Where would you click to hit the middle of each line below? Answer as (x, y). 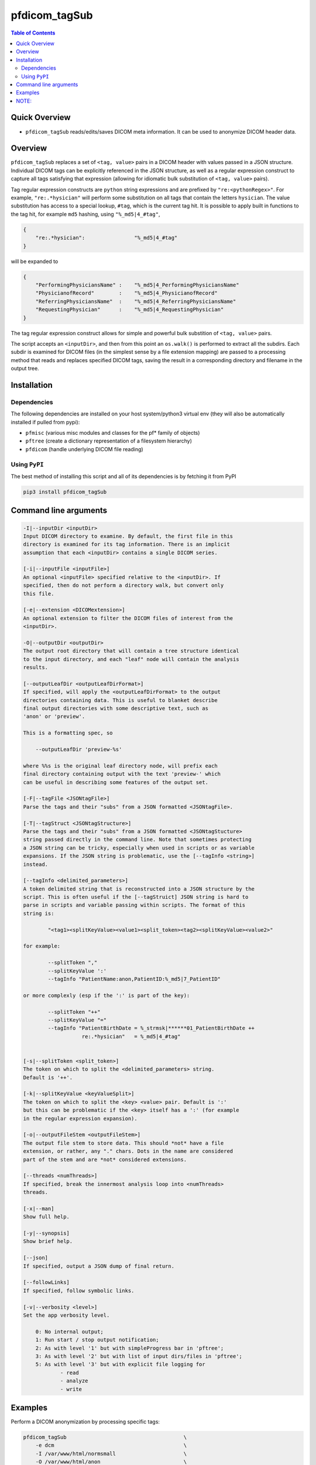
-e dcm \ (111, 1445)
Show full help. (47, 1217)
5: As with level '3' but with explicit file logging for (120, 1365)
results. (36, 667)
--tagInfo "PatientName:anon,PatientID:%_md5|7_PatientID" (134, 979)
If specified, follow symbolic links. (79, 1290)
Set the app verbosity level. (66, 1315)
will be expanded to (35, 261)
